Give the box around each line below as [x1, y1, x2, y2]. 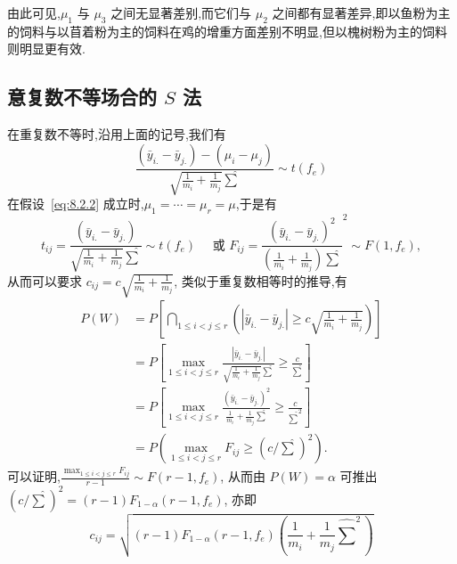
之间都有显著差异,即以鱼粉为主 [272, 4, 451, 21]
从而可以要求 [7, 271, 82, 290]
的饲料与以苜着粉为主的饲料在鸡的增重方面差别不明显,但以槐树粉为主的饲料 [7, 21, 447, 40]
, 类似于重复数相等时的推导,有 [174, 271, 347, 290]
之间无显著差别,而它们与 [110, 4, 252, 21]
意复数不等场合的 [7, 83, 157, 110]
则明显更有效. [7, 39, 86, 58]
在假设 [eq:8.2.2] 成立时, [7, 194, 144, 213]
